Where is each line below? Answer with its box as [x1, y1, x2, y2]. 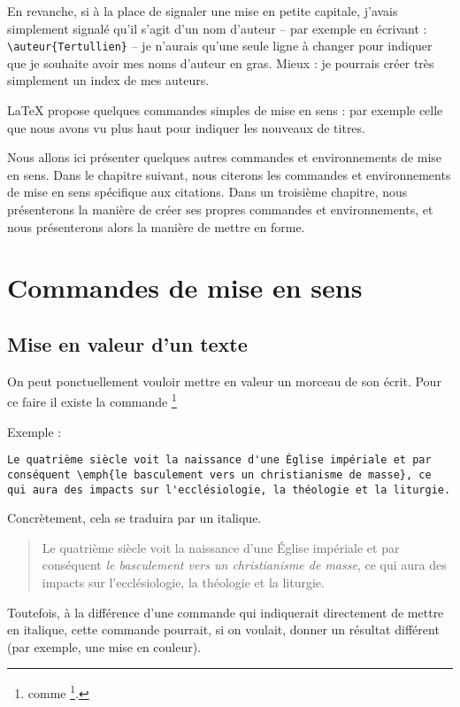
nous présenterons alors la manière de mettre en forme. [7, 217, 305, 236]
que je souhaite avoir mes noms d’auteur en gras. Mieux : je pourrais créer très [7, 53, 434, 72]
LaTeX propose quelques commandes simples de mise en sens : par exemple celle [7, 101, 443, 120]
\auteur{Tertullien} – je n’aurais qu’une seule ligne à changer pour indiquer [7, 36, 433, 55]
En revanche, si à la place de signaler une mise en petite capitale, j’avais [7, 2, 398, 19]
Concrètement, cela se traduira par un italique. [7, 509, 262, 527]
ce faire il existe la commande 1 [7, 390, 177, 411]
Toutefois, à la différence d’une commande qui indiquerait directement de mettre [7, 602, 444, 621]
